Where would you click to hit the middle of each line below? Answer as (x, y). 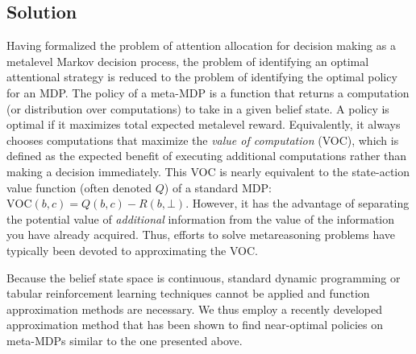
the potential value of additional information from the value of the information (201, 218)
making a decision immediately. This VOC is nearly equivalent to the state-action (208, 171)
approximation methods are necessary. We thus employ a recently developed (194, 309)
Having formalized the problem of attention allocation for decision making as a (201, 45)
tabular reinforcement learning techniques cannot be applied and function (188, 293)
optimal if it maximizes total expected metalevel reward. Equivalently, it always (204, 124)
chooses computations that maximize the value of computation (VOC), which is (203, 140)
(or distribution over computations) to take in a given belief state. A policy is (198, 108)
